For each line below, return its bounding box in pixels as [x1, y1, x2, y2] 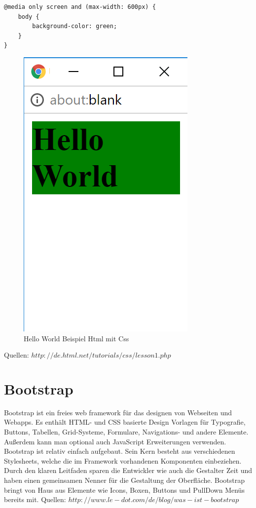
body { [18, 13, 39, 20]
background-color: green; [32, 23, 117, 30]
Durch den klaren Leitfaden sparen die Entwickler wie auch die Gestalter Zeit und [4, 465, 253, 475]
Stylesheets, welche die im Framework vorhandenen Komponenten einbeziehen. [4, 455, 242, 466]
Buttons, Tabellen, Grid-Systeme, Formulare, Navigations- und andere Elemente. [4, 427, 249, 437]
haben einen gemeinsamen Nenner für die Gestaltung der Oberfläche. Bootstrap [4, 475, 245, 485]
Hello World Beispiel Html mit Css [24, 333, 129, 343]
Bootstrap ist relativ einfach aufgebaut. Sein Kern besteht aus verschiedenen [4, 446, 235, 456]
